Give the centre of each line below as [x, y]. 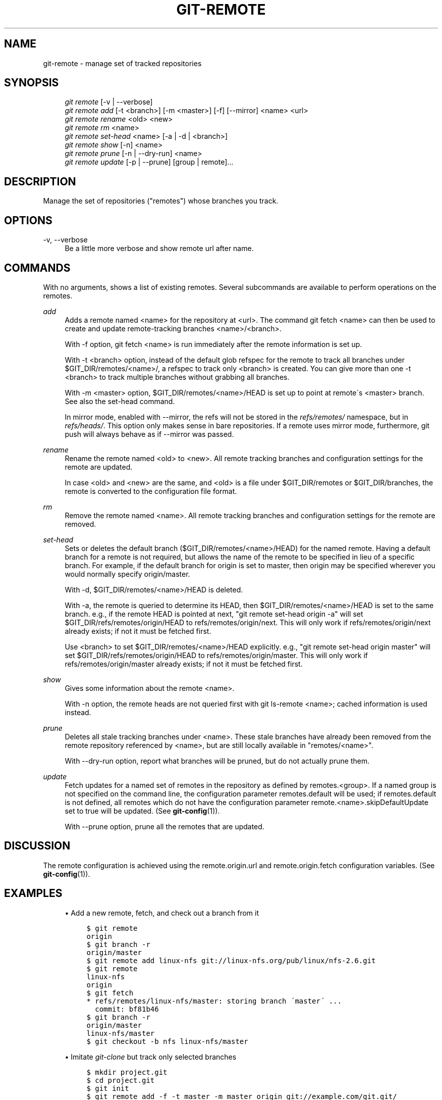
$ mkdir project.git [127, 1072]
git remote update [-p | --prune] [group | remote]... [149, 162]
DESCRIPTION [40, 181]
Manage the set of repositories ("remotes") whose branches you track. [161, 201]
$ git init [108, 1088]
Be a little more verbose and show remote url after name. [159, 248]
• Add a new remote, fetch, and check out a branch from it [162, 913]
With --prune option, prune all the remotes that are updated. [164, 826]
